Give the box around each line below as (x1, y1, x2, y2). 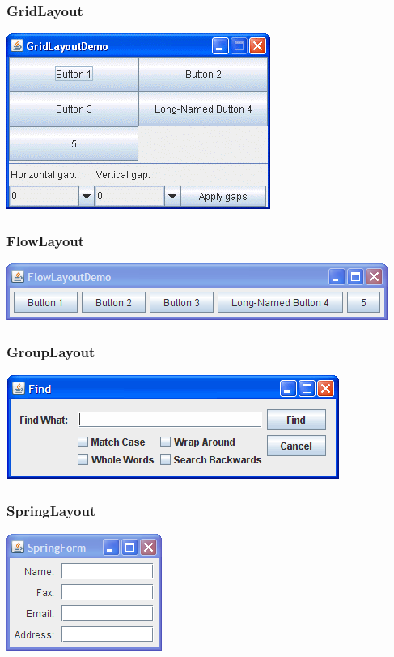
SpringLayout (6, 501, 96, 521)
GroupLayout (6, 341, 95, 361)
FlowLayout (6, 230, 85, 250)
